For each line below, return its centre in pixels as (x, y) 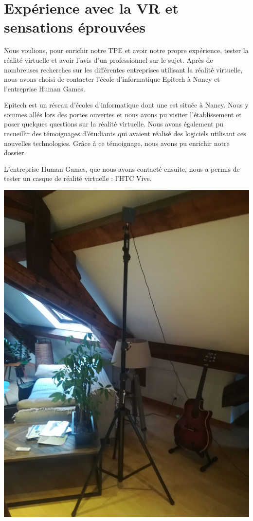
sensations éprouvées (75, 27)
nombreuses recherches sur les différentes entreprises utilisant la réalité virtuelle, (123, 69)
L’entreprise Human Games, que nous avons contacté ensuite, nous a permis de (122, 169)
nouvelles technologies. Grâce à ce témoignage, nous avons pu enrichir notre (117, 143)
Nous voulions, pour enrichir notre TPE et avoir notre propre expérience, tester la (126, 50)
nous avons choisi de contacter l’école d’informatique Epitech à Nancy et (112, 79)
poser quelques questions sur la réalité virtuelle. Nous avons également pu (114, 124)
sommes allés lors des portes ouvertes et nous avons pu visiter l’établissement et (123, 114)
